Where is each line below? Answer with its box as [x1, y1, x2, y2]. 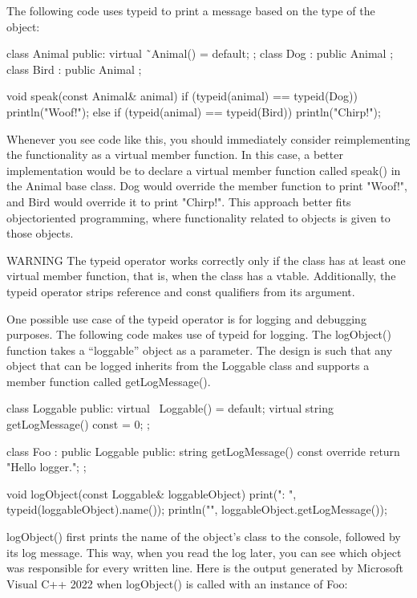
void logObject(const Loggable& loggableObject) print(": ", [6, 485, 297, 502]
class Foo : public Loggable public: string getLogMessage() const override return [6, 442, 400, 459]
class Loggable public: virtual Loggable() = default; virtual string [6, 400, 334, 417]
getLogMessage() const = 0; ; [6, 416, 150, 433]
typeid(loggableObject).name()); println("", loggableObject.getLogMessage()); [6, 501, 387, 518]
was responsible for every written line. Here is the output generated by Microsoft [6, 559, 403, 576]
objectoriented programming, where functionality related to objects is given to [6, 209, 391, 226]
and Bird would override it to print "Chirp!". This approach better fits [6, 193, 351, 210]
